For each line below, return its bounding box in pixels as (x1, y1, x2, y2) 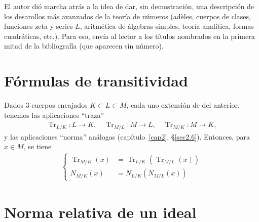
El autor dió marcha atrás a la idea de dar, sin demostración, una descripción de (4, 1, 254, 11)
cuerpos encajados (31, 100, 88, 110)
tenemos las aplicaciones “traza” (4, 109, 104, 120)
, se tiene (23, 141, 52, 152)
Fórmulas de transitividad (4, 70, 188, 91)
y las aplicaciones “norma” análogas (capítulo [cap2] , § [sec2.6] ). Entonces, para (4, 131, 250, 142)
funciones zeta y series (4, 21, 73, 31)
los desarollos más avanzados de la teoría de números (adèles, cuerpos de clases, (4, 11, 251, 21)
